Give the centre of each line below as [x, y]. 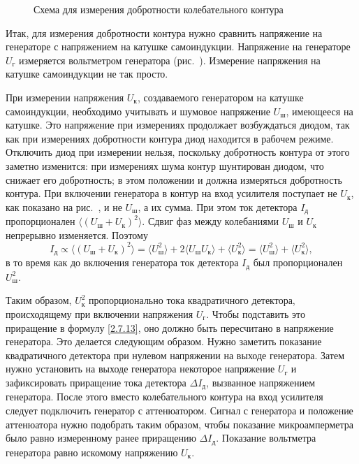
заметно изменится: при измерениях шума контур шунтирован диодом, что [165, 165]
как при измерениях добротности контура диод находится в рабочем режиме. [170, 138]
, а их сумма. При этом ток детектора [218, 206]
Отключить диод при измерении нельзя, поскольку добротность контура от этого [178, 152]
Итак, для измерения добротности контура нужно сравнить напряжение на [164, 32]
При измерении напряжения [65, 97]
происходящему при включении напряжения [100, 313]
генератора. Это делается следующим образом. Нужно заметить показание [164, 341]
